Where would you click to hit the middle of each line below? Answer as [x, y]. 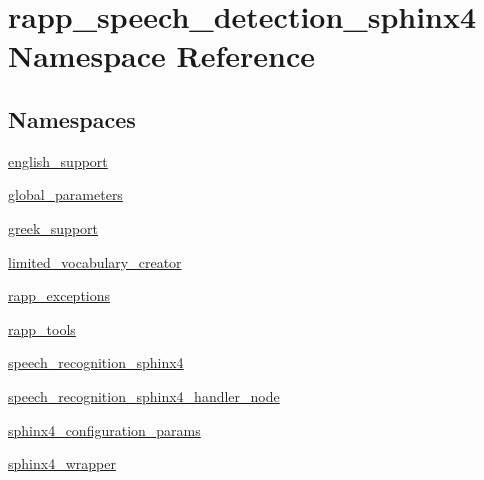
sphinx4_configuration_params [104, 429]
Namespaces [72, 118]
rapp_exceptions [59, 295]
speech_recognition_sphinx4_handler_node [144, 395]
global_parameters [65, 194]
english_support [58, 160]
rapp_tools [42, 328]
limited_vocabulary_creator [95, 261]
